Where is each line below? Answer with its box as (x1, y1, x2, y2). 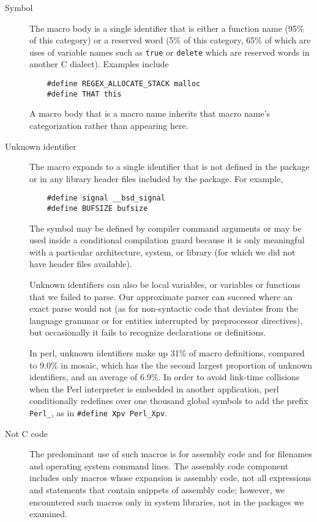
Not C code (5, 427, 48, 439)
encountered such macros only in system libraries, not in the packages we (29, 495, 304, 508)
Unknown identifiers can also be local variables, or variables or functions (29, 278, 300, 290)
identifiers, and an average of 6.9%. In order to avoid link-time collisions (29, 370, 300, 383)
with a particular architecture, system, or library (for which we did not (29, 245, 296, 258)
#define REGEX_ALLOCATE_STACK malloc (47, 79, 201, 89)
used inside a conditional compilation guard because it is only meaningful (29, 233, 305, 246)
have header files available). (29, 257, 132, 270)
